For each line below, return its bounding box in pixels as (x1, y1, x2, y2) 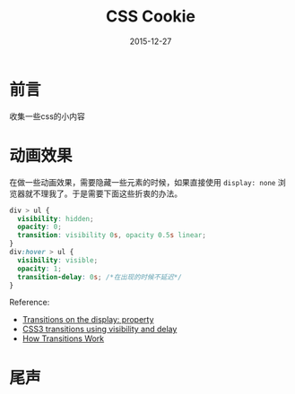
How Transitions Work (22, 333, 105, 344)
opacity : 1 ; (17, 264, 63, 273)
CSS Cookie (106, 6, 195, 27)
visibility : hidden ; (17, 214, 94, 223)
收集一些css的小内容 (9, 110, 85, 122)
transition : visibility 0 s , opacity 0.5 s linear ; (17, 231, 206, 240)
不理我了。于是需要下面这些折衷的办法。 (32, 188, 182, 199)
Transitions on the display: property (22, 314, 154, 325)
